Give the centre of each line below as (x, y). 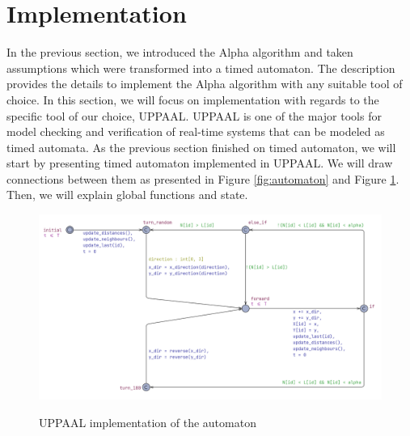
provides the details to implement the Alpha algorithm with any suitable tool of (205, 84)
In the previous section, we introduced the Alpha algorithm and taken (180, 52)
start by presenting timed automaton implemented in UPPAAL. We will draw (200, 163)
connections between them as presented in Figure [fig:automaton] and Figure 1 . (203, 178)
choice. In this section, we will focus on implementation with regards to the (193, 99)
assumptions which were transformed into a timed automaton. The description (201, 68)
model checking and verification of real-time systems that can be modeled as (196, 131)
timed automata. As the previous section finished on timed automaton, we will (201, 147)
